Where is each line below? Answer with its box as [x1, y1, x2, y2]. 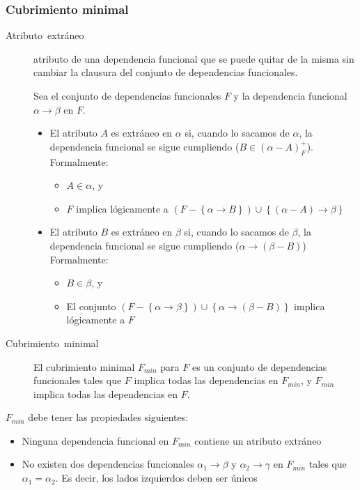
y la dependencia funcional [233, 89, 347, 102]
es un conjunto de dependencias [191, 359, 327, 374]
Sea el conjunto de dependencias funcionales [33, 89, 221, 102]
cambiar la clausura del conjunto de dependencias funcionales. [33, 65, 298, 79]
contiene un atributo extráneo [194, 433, 322, 447]
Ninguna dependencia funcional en [22, 433, 169, 447]
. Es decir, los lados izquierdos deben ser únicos [55, 470, 258, 485]
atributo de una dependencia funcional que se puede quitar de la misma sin [33, 51, 354, 66]
